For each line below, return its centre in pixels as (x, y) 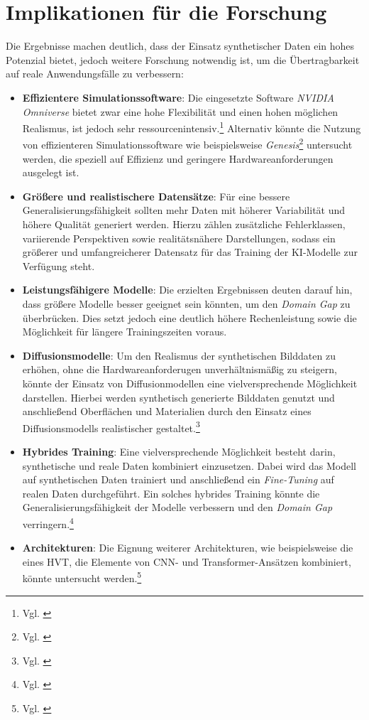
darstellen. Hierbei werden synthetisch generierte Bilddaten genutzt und (178, 397)
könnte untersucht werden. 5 (82, 577)
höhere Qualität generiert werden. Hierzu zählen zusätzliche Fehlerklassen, (184, 224)
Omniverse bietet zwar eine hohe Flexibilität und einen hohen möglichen (180, 111)
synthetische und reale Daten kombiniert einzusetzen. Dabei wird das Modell (189, 465)
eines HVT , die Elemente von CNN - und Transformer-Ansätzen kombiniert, (187, 561)
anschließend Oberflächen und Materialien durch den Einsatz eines (167, 411)
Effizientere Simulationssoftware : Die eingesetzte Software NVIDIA (178, 97)
